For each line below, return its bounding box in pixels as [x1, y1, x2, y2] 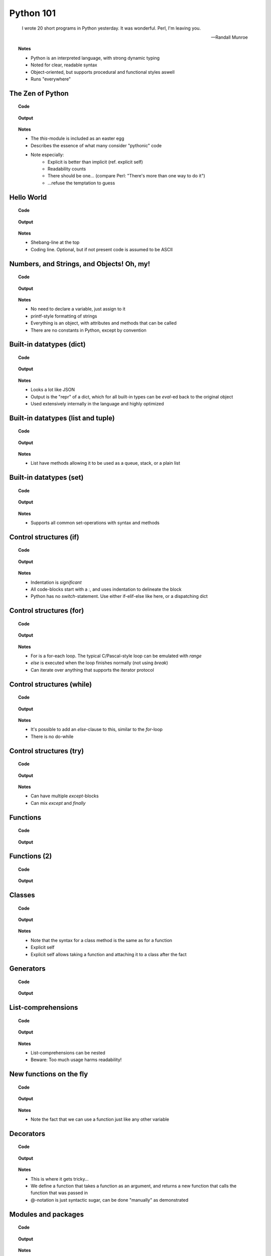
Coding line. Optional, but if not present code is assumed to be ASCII [31, 246, 173, 252]
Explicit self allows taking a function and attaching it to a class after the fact [31, 951, 187, 957]
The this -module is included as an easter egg [31, 136, 124, 142]
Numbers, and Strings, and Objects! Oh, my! [9, 259, 151, 268]
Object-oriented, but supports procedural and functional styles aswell [31, 69, 175, 75]
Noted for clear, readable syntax [31, 62, 97, 68]
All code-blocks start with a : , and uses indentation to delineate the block [31, 586, 182, 592]
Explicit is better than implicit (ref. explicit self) [48, 159, 143, 165]
